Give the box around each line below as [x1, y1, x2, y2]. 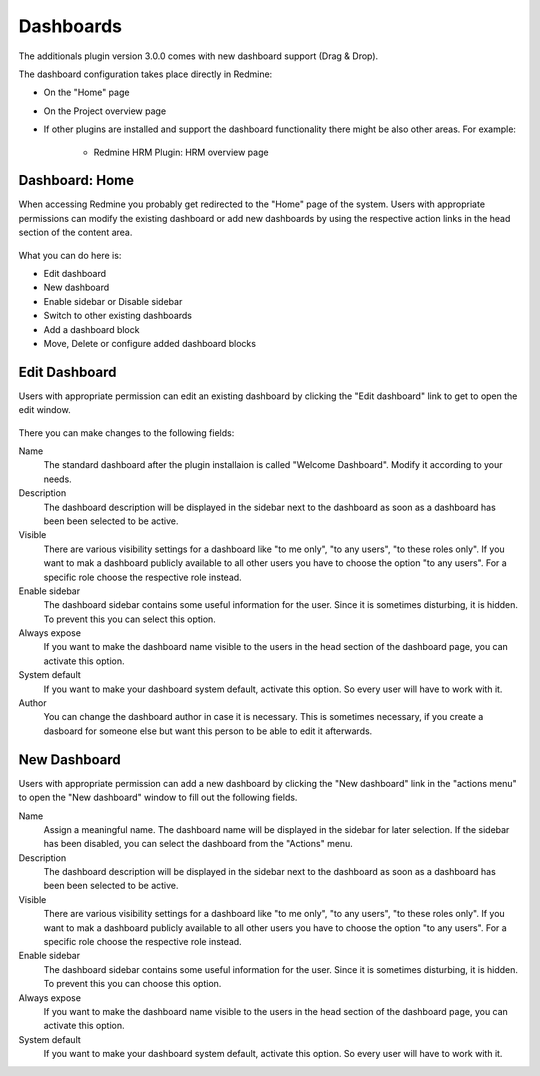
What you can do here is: [18, 249, 122, 261]
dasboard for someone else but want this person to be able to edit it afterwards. [43, 725, 373, 737]
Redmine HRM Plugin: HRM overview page [93, 146, 269, 158]
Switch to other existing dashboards [43, 310, 192, 322]
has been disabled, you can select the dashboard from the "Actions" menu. [43, 838, 354, 850]
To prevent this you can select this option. [43, 613, 217, 625]
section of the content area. [18, 226, 133, 239]
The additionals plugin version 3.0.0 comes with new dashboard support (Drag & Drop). [18, 50, 379, 62]
